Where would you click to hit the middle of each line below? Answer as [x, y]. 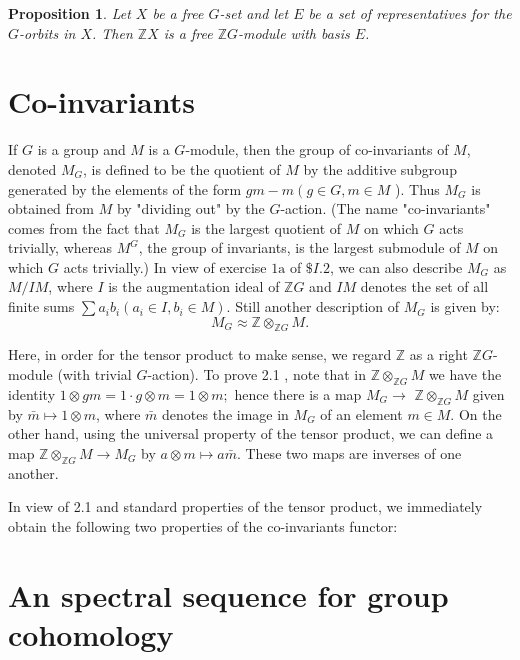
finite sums [41, 306]
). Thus [417, 188]
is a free [188, 32]
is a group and [81, 149]
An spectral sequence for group [228, 594]
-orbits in [47, 32]
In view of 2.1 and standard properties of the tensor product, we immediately [245, 506]
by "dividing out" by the [190, 208]
